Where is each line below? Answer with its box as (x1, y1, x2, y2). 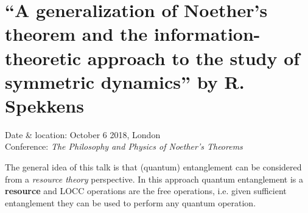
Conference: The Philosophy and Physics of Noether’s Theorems (5, 140, 243, 153)
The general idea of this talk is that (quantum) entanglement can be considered (5, 161, 302, 173)
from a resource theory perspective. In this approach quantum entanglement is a (5, 172, 303, 185)
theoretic (5, 45, 82, 70)
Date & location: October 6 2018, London (5, 128, 161, 141)
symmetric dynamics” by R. (5, 69, 245, 94)
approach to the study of (87, 45, 300, 70)
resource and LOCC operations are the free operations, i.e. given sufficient (5, 184, 287, 197)
